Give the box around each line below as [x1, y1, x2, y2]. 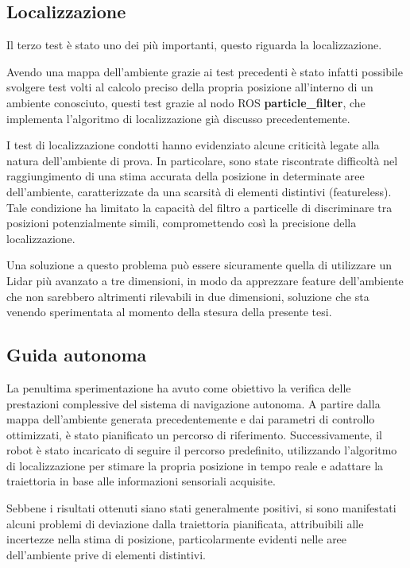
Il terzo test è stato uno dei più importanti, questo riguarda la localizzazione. [6, 37, 382, 53]
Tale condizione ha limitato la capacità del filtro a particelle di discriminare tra [6, 199, 393, 215]
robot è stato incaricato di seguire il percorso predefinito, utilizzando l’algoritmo [6, 442, 397, 458]
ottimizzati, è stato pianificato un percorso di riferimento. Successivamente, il [6, 426, 382, 442]
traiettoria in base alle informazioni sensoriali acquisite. [6, 473, 276, 489]
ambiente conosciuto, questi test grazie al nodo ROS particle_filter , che [6, 94, 366, 110]
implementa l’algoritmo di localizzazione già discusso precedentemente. [6, 110, 350, 126]
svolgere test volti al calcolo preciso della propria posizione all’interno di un [6, 79, 373, 95]
